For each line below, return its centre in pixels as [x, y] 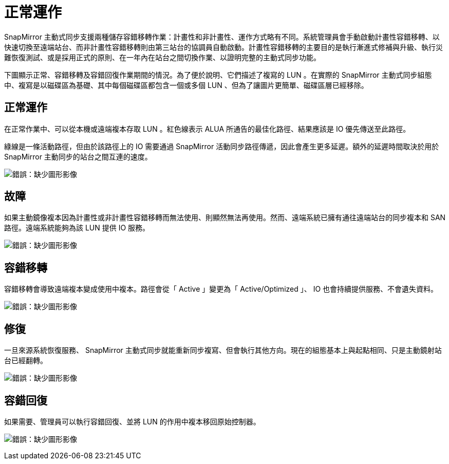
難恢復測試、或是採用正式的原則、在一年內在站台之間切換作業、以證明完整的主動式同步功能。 [162, 57]
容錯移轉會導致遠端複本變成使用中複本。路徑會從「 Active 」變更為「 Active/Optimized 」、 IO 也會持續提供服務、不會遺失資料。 [221, 289]
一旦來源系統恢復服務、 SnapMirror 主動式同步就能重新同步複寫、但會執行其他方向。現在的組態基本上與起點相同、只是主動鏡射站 [223, 350]
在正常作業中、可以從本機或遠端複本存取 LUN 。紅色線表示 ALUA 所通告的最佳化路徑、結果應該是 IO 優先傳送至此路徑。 [207, 129]
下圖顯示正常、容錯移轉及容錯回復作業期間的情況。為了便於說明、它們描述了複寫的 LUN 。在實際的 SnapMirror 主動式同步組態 [218, 75]
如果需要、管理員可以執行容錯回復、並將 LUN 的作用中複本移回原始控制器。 [132, 421]
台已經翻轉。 [26, 361]
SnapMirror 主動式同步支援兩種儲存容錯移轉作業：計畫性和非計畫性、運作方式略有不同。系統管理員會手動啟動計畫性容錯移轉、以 [222, 37]
